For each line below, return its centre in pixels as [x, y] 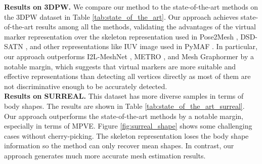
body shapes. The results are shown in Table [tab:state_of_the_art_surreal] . [124, 106]
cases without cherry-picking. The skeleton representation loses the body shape [126, 135]
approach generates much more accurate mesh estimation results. [105, 155]
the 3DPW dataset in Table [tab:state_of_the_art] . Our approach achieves [121, 16]
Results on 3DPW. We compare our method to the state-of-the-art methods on [131, 7]
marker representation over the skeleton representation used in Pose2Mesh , [121, 36]
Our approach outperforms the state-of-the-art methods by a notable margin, [124, 116]
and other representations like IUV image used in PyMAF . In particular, [143, 46]
